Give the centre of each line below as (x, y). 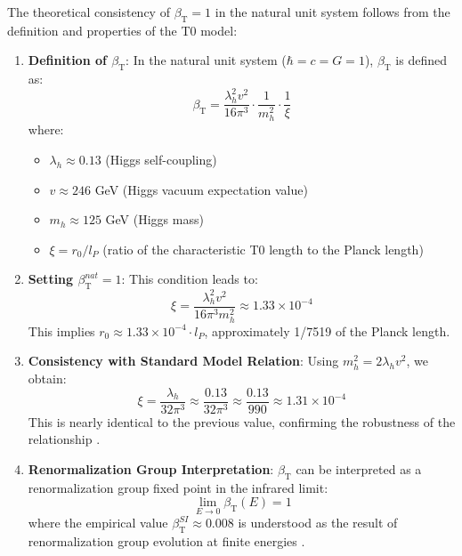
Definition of (67, 60)
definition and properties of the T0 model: (122, 30)
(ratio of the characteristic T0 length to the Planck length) (263, 249)
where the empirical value (98, 523)
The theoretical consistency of (89, 12)
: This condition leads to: (190, 279)
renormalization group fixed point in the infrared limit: (178, 487)
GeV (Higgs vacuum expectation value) (201, 189)
